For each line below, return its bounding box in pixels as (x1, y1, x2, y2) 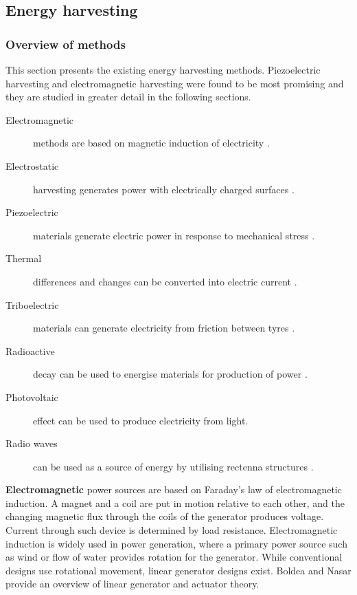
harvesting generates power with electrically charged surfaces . (33, 182, 295, 196)
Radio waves (5, 436, 58, 451)
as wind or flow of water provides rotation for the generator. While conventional (5, 550, 343, 564)
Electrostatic (5, 158, 59, 173)
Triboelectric (5, 297, 59, 312)
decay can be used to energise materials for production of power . (33, 367, 308, 381)
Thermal (5, 251, 42, 266)
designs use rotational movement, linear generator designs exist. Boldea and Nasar (5, 563, 352, 577)
